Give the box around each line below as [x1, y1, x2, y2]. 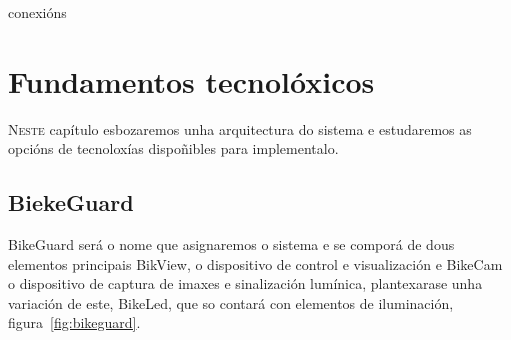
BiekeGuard [8, 187, 134, 218]
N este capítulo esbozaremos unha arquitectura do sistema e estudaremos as [8, 118, 472, 139]
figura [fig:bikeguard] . [8, 312, 141, 333]
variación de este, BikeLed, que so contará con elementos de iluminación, [8, 292, 454, 313]
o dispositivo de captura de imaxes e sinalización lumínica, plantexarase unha [8, 273, 483, 294]
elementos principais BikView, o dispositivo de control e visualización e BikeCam [8, 253, 503, 274]
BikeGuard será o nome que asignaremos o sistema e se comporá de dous [8, 234, 455, 255]
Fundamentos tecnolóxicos [8, 60, 375, 101]
